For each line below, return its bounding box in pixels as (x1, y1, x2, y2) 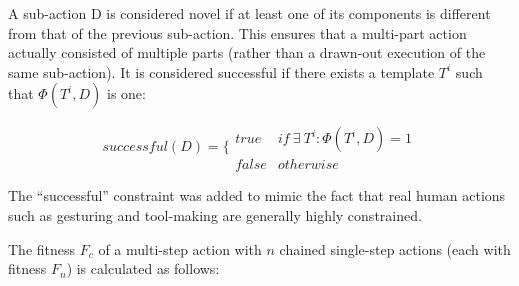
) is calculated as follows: (66, 258, 220, 279)
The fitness (8, 238, 76, 259)
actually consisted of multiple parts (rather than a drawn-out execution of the (8, 42, 486, 63)
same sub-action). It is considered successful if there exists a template (8, 61, 435, 82)
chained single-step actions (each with (279, 238, 511, 259)
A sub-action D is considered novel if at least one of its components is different (8, 3, 491, 23)
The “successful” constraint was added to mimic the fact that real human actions (8, 185, 506, 206)
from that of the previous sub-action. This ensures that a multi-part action (8, 22, 467, 43)
